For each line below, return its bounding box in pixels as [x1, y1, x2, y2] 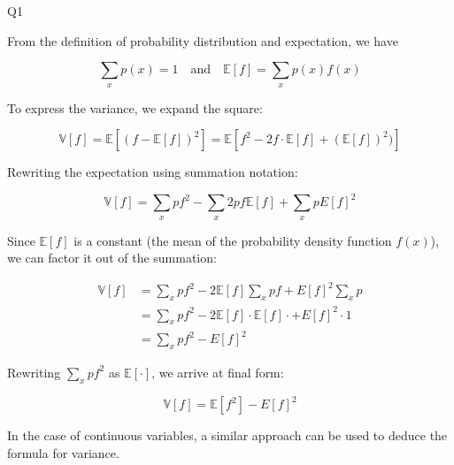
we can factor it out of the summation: [7, 248, 217, 267]
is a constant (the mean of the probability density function [73, 231, 392, 249]
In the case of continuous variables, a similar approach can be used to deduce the [7, 426, 448, 445]
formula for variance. [7, 443, 119, 461]
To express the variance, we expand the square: [7, 98, 263, 117]
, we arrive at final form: [151, 362, 284, 381]
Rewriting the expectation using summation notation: [7, 163, 298, 181]
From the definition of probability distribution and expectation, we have [7, 31, 398, 50]
